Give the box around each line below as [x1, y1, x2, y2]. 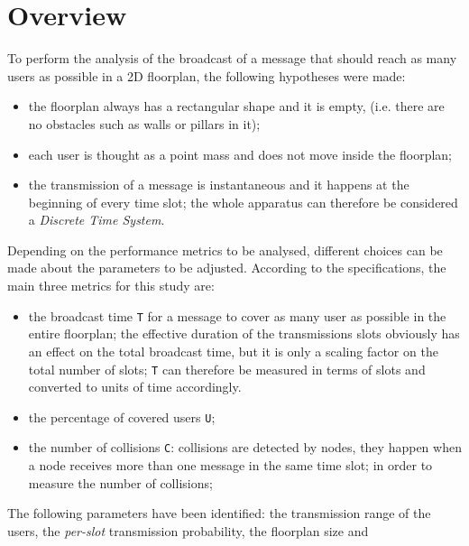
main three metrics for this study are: [7, 276, 215, 295]
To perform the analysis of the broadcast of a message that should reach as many [7, 49, 457, 68]
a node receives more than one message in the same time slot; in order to [28, 456, 433, 475]
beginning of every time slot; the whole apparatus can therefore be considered [28, 192, 458, 211]
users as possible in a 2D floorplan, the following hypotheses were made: [7, 66, 406, 85]
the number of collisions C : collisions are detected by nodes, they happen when [28, 438, 462, 457]
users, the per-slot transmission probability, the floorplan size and [7, 521, 369, 540]
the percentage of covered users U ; [28, 407, 216, 426]
